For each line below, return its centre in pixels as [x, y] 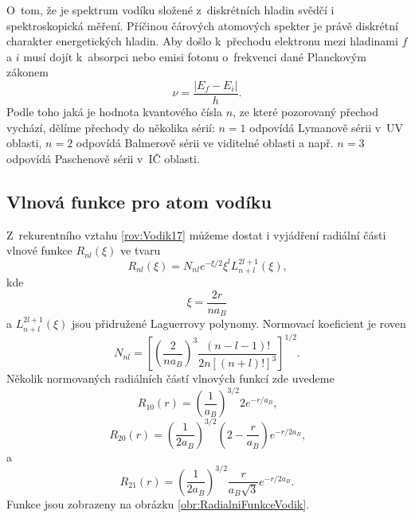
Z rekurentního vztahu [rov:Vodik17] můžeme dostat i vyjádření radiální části [196, 234]
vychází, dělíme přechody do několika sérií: [111, 127]
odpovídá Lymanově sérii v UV [327, 127]
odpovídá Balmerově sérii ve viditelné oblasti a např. [205, 143]
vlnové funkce [39, 250]
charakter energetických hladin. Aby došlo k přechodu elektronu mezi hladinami [202, 41]
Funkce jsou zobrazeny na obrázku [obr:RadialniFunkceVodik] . [158, 503]
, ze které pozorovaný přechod [305, 112]
